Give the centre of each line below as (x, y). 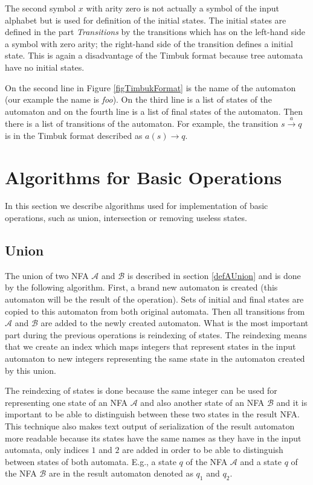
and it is (292, 402)
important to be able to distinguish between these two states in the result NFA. (152, 414)
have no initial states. (45, 67)
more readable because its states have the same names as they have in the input (153, 438)
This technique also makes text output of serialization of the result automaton (150, 426)
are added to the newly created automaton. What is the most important (175, 323)
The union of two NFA (47, 275)
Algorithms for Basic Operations (144, 177)
